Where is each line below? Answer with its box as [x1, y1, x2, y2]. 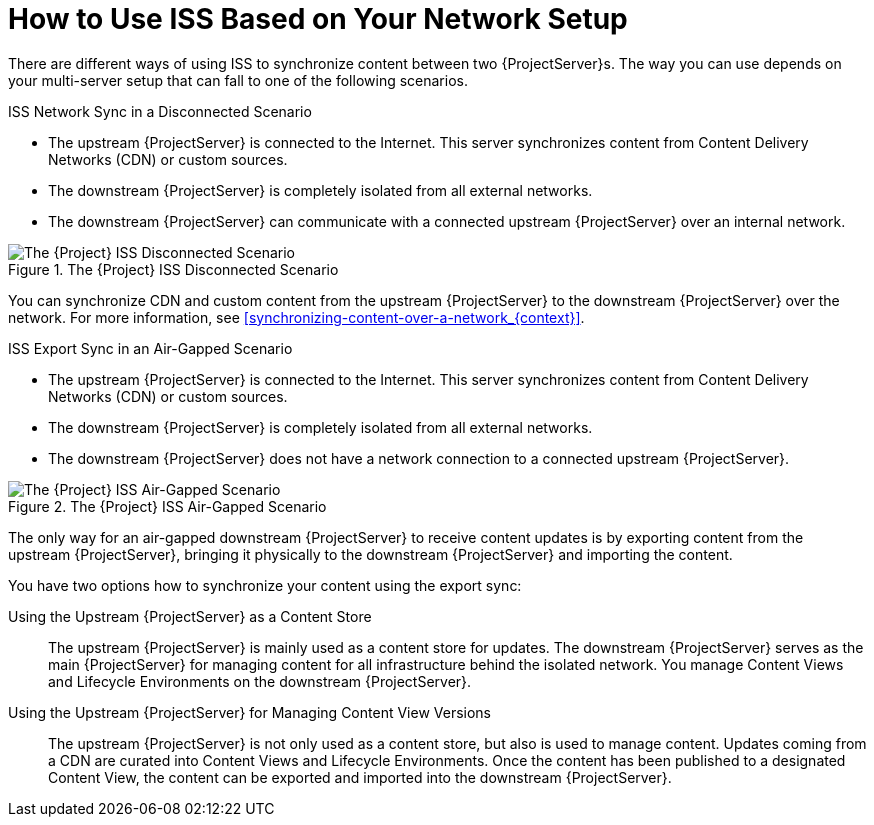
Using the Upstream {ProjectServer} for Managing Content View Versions [8, 703, 491, 721]
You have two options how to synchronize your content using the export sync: [8, 576, 522, 594]
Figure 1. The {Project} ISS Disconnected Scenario [8, 260, 339, 278]
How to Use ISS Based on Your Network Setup [8, 2, 628, 36]
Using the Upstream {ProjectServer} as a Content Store [8, 607, 372, 625]
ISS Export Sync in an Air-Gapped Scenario [8, 339, 293, 357]
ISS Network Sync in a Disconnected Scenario [8, 102, 312, 120]
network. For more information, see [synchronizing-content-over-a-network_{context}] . [8, 308, 585, 326]
